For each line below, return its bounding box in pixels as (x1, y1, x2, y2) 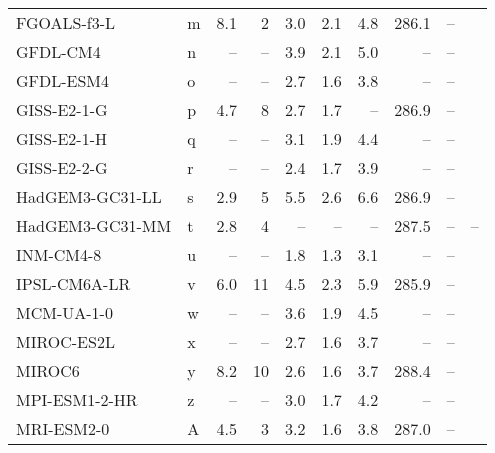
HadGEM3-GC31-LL (16, 185, 162, 208)
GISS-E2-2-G (16, 156, 108, 179)
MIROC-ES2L (16, 330, 115, 353)
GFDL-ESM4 (16, 69, 110, 92)
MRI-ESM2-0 (16, 417, 110, 440)
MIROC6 (16, 359, 80, 382)
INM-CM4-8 (16, 243, 102, 266)
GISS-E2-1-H (16, 127, 108, 150)
